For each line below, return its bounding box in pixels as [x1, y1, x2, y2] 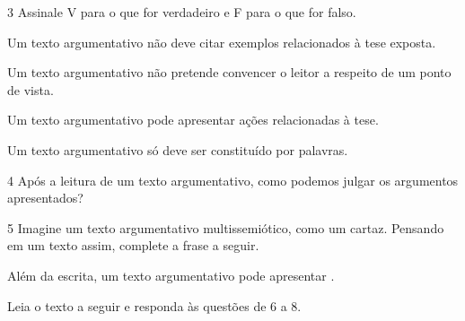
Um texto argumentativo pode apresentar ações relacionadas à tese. [7, 110, 379, 129]
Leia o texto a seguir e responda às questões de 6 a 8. [7, 296, 302, 315]
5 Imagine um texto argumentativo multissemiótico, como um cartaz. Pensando [7, 218, 444, 237]
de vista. [7, 80, 54, 99]
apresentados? [7, 188, 83, 207]
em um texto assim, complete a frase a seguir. [7, 236, 259, 255]
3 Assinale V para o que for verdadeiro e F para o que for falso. [7, 3, 356, 21]
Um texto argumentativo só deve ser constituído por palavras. [7, 140, 348, 159]
